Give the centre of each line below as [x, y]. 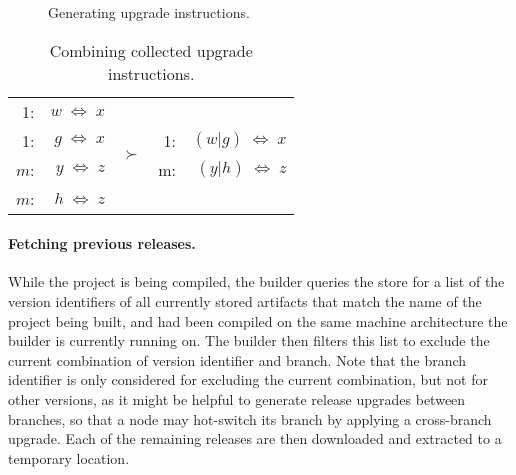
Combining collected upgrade [151, 50]
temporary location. [69, 457]
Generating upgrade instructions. [149, 12]
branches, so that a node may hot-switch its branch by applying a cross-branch [250, 418]
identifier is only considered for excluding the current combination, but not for [248, 379]
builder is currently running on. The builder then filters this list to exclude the [249, 340]
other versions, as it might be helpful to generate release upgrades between [237, 398]
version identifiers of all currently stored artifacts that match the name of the [245, 300]
